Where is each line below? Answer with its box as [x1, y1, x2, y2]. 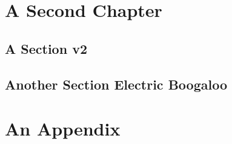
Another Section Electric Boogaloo [5, 74, 227, 93]
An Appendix [5, 116, 121, 141]
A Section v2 [5, 39, 87, 57]
